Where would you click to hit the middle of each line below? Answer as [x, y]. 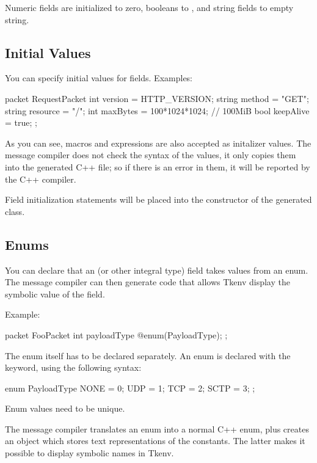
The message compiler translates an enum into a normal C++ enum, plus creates [157, 428]
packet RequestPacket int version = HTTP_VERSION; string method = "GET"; [157, 98]
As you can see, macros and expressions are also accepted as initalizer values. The [158, 143]
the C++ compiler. [41, 179]
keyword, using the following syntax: [73, 367]
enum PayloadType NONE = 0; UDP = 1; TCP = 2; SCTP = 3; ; [130, 388]
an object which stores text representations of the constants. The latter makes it [155, 441]
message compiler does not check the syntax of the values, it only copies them [151, 155]
